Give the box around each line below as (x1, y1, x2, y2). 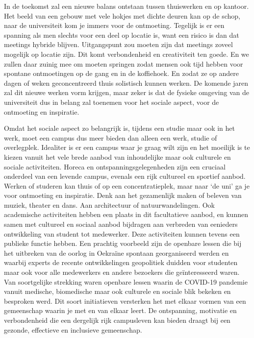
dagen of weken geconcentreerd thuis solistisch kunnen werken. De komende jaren (4, 77, 249, 88)
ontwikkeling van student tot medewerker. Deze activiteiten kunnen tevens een (4, 228, 240, 239)
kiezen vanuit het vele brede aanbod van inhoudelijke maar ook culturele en (4, 151, 231, 162)
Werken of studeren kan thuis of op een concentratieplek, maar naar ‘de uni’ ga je (4, 180, 250, 191)
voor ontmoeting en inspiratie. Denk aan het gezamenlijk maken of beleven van (4, 190, 242, 200)
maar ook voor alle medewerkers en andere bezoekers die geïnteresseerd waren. (4, 267, 240, 277)
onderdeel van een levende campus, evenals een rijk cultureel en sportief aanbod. (4, 171, 246, 181)
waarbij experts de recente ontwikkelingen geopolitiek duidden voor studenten (4, 257, 238, 267)
